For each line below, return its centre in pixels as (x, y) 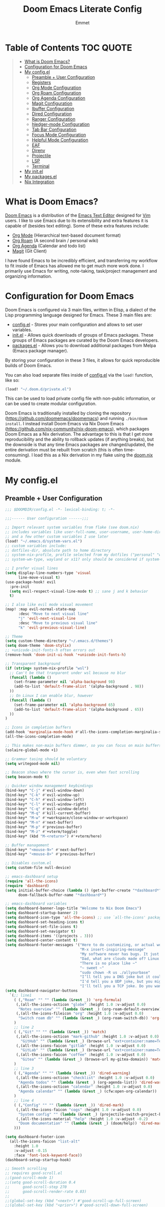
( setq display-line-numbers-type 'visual (48, 573)
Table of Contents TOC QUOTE (69, 48)
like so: (12, 380)
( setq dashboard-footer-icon (35, 1137)
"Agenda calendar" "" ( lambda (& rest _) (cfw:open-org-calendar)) (87, 1091)
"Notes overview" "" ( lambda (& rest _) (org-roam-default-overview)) (91, 1009)
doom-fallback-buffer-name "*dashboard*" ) (62, 895)
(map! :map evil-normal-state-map (41, 609)
